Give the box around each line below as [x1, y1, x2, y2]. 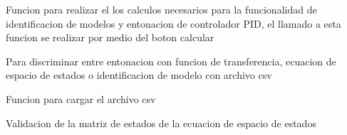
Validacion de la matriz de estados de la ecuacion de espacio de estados [6, 115, 316, 130]
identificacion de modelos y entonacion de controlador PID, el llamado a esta [6, 16, 341, 31]
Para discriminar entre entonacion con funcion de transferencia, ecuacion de [6, 53, 336, 68]
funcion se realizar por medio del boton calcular [6, 30, 214, 45]
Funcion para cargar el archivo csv [6, 91, 156, 106]
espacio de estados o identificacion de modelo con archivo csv [6, 67, 272, 82]
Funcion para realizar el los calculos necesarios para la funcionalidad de [6, 2, 317, 16]
